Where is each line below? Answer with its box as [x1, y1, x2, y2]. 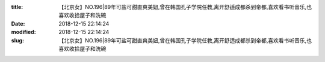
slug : [11, 36, 24, 44]
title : [11, 4, 23, 10]
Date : [11, 20, 25, 27]
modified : [11, 29, 36, 36]
